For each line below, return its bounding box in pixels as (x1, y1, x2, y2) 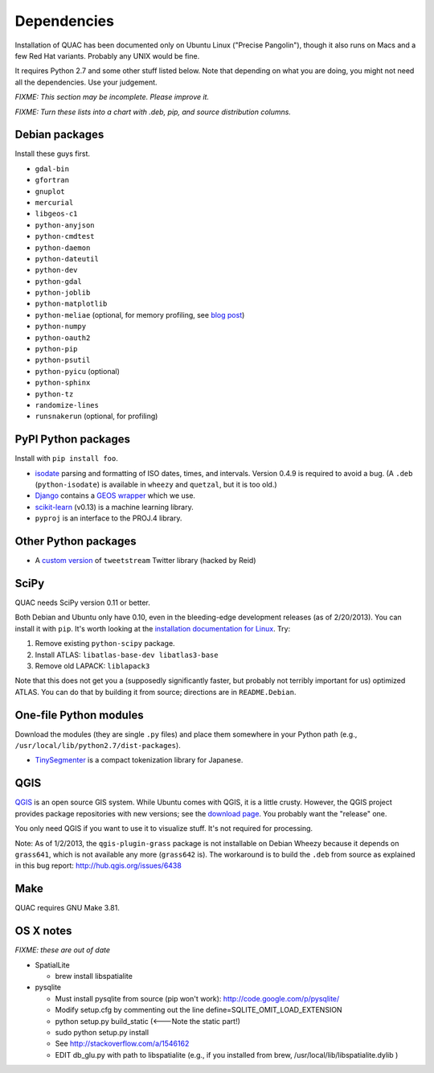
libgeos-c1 (35, 209, 78, 219)
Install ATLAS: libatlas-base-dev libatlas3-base (35, 650, 219, 660)
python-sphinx (35, 378, 91, 388)
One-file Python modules (14, 708, 144, 721)
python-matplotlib (35, 299, 108, 309)
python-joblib (35, 288, 91, 298)
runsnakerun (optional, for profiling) (35, 411, 158, 421)
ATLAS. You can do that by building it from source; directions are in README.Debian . (14, 687, 297, 697)
